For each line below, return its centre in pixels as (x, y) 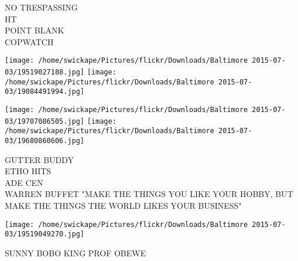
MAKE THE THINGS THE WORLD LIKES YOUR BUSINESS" (123, 205)
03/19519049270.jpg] (45, 234)
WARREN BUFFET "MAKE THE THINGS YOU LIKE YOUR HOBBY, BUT (149, 194)
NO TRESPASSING (41, 7)
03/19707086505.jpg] (45, 121)
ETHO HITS (28, 171)
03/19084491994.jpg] (45, 92)
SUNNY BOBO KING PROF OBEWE (76, 252)
